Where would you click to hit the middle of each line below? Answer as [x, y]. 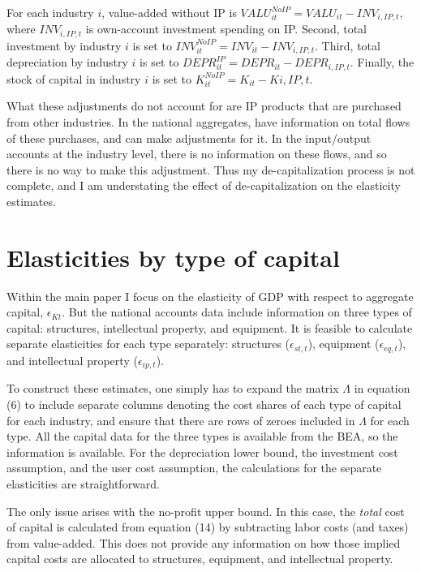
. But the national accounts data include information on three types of [237, 312]
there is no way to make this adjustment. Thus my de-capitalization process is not [211, 169]
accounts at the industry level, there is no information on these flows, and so [197, 154]
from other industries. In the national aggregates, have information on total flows [208, 122]
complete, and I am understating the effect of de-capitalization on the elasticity [204, 185]
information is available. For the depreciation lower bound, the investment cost [202, 452]
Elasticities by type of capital [173, 257]
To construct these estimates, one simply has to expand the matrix [173, 388]
